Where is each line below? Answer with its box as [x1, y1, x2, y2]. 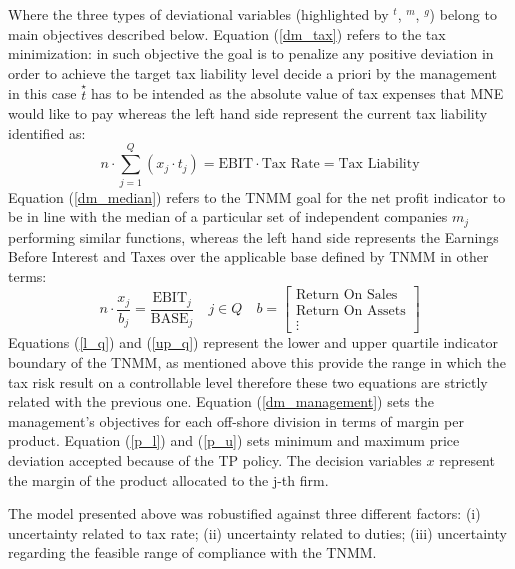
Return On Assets [295, 304, 406, 319]
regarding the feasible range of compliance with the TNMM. [8, 542, 377, 563]
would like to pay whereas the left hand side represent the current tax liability [8, 103, 488, 124]
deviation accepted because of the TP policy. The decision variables [8, 449, 422, 470]
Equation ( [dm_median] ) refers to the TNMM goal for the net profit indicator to [8, 186, 506, 207]
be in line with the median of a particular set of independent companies [8, 206, 448, 227]
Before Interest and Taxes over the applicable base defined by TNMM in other [8, 246, 489, 267]
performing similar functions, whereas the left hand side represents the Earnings [8, 226, 499, 247]
